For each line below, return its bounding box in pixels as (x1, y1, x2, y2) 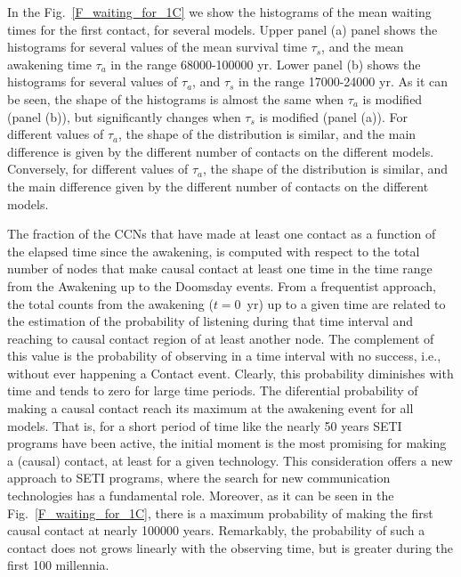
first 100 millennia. (7, 556, 109, 574)
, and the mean (321, 37, 404, 56)
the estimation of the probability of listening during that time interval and (7, 312, 414, 330)
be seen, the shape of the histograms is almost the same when (7, 89, 344, 108)
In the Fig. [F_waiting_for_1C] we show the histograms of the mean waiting (7, 3, 432, 20)
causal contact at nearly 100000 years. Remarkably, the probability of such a (7, 521, 425, 540)
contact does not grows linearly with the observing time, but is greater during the (7, 538, 454, 557)
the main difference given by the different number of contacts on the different (7, 176, 429, 195)
